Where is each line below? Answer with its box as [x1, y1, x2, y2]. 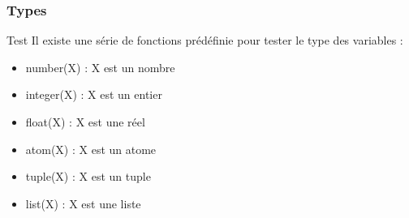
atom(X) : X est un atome [25, 140, 157, 157]
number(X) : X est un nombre [25, 58, 175, 75]
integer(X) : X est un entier [25, 86, 162, 103]
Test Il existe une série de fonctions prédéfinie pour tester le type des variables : [6, 32, 403, 49]
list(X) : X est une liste [25, 194, 141, 212]
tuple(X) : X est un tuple [25, 168, 151, 185]
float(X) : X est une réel [25, 113, 145, 130]
